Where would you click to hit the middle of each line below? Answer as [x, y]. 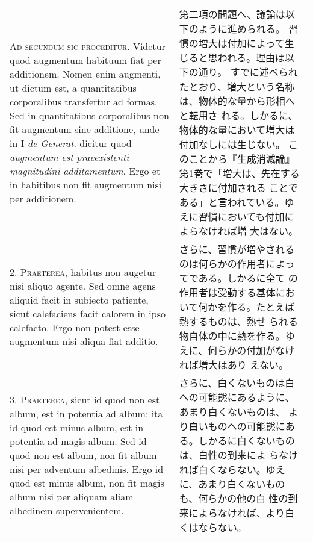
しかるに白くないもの [246, 441]
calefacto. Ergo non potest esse [75, 327]
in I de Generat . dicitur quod [71, 143]
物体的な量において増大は [237, 130]
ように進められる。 [242, 29]
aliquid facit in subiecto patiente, [79, 300]
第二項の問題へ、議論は [232, 14]
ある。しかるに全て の [248, 278]
